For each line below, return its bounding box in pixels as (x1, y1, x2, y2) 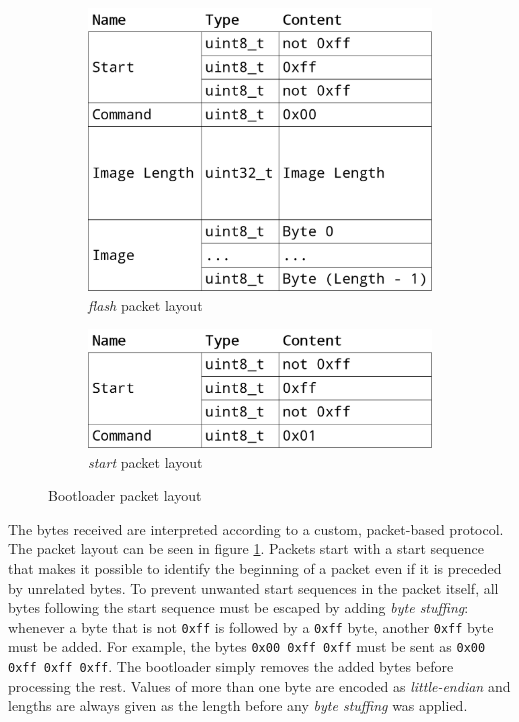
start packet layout (88, 451, 203, 472)
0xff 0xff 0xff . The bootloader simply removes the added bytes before (8, 656, 454, 677)
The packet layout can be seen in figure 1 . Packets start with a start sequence (8, 538, 484, 559)
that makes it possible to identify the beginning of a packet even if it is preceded (8, 557, 502, 578)
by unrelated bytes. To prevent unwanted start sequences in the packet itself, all (8, 577, 499, 598)
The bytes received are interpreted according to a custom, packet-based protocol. (8, 518, 504, 539)
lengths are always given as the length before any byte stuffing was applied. (8, 695, 468, 716)
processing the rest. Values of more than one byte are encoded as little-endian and (8, 675, 511, 696)
